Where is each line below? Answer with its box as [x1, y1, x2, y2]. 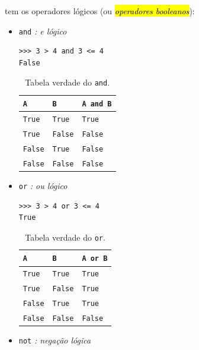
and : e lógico [18, 24, 67, 37]
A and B [82, 100, 112, 109]
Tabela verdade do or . [25, 231, 105, 243]
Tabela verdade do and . [25, 76, 110, 89]
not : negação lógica [18, 334, 91, 346]
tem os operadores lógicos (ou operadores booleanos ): [5, 5, 195, 17]
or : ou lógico [18, 179, 68, 191]
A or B [82, 254, 108, 263]
